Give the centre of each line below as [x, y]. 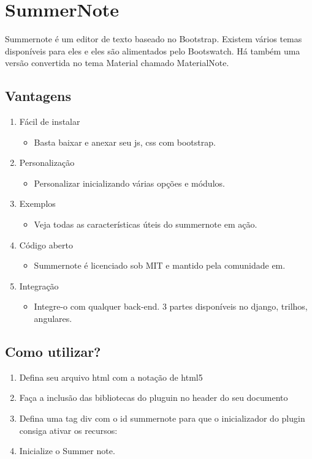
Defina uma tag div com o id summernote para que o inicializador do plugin [162, 418]
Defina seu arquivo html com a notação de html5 [111, 377]
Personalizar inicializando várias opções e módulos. [129, 183]
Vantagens [38, 96]
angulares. [53, 319]
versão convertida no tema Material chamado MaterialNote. [117, 63]
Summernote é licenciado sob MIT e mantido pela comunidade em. [160, 265]
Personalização [47, 162]
